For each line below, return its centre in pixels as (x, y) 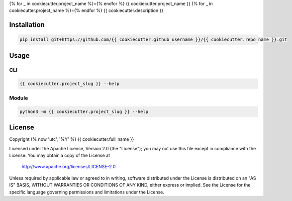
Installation (27, 25)
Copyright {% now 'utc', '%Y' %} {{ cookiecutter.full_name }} (72, 139)
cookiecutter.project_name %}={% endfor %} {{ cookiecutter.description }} (86, 10)
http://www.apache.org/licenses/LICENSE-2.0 (69, 167)
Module (19, 98)
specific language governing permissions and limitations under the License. (87, 192)
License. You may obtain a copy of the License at (60, 155)
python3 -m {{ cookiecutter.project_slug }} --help (84, 111)
